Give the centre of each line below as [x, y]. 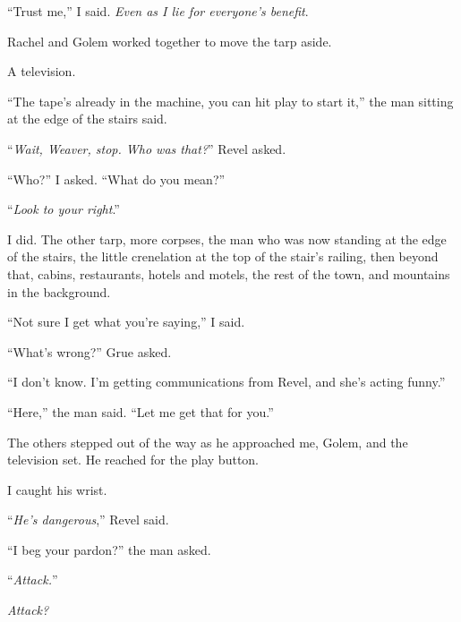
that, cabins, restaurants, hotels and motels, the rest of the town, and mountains [229, 273]
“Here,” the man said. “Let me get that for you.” [141, 411]
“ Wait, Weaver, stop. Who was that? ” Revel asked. [147, 148]
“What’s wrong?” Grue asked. [90, 351]
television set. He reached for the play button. [133, 460]
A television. [42, 71]
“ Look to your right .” [64, 209]
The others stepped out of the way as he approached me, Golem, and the [208, 442]
